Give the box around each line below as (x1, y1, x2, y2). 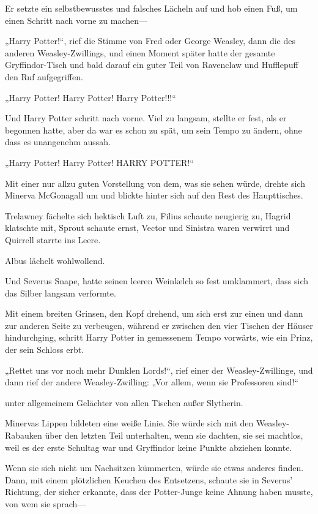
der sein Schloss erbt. (5, 343, 84, 356)
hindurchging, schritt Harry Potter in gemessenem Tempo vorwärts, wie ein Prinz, (5, 331, 313, 344)
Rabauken (5, 429, 42, 442)
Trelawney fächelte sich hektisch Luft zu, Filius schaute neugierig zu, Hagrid (5, 209, 291, 222)
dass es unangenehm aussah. (5, 135, 111, 148)
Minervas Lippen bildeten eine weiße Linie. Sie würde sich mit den (5, 417, 254, 429)
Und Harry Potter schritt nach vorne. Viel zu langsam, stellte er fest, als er (5, 111, 287, 124)
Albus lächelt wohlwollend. (5, 254, 105, 266)
